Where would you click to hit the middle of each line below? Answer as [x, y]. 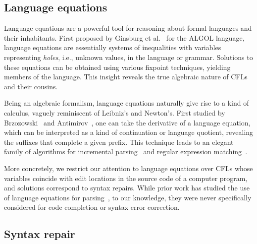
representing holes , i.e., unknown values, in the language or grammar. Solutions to [128, 57]
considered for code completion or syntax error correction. [92, 207]
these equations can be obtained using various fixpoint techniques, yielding [117, 67]
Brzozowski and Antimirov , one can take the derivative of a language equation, [127, 122]
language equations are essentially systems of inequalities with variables [113, 47]
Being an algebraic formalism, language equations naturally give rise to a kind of [127, 103]
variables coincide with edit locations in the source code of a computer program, [126, 178]
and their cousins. [31, 86]
